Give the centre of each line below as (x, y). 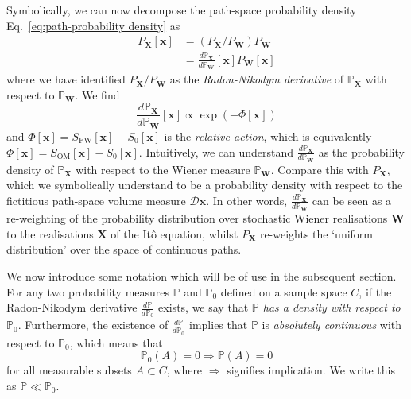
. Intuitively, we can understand (216, 151)
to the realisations (50, 233)
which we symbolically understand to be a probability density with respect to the (205, 185)
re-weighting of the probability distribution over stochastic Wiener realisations (197, 218)
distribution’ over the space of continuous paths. (124, 249)
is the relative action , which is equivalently (268, 136)
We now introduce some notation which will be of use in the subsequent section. (202, 275)
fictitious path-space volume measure (96, 200)
